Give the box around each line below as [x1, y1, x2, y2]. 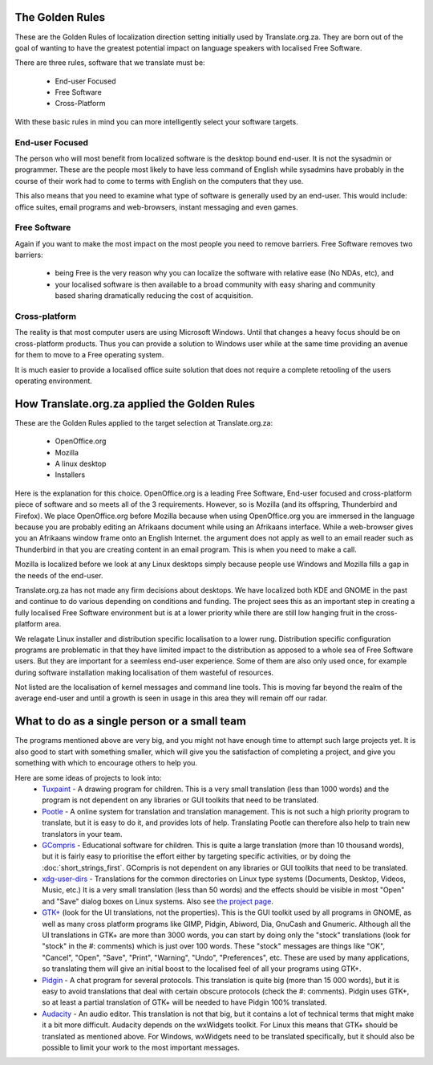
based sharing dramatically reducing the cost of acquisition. [55, 291, 253, 300]
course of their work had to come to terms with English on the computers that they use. [14, 176, 304, 186]
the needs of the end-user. [14, 570, 103, 580]
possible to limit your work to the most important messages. [42, 1043, 241, 1052]
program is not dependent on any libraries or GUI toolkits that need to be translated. [42, 795, 319, 805]
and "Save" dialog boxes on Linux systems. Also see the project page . [42, 896, 274, 906]
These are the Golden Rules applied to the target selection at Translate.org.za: [14, 418, 273, 427]
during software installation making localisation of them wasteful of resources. [14, 667, 274, 677]
